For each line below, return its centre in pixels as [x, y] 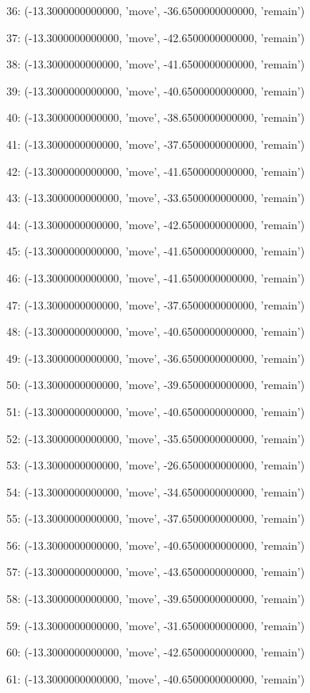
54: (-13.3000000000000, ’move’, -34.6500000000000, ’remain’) [156, 491]
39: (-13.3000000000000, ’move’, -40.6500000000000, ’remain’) [156, 90]
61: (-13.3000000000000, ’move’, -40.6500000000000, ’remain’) [156, 678]
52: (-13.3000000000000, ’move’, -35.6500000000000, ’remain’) [156, 438]
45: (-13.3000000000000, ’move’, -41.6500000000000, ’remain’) [156, 251]
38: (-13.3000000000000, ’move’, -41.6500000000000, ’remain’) [156, 64]
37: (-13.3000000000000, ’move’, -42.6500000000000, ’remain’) [156, 37]
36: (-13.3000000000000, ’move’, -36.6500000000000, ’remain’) [156, 10]
